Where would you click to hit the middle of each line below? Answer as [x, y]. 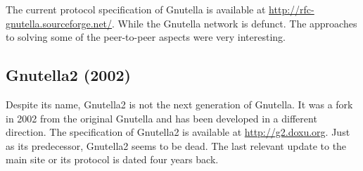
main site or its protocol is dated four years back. [112, 159]
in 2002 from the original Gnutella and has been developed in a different [161, 118]
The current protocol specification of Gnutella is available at [136, 9]
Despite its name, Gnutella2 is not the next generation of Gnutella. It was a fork [179, 104]
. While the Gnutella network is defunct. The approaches [235, 23]
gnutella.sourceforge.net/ [59, 23]
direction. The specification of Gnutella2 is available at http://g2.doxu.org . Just [178, 132]
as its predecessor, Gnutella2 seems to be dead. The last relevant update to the [176, 145]
